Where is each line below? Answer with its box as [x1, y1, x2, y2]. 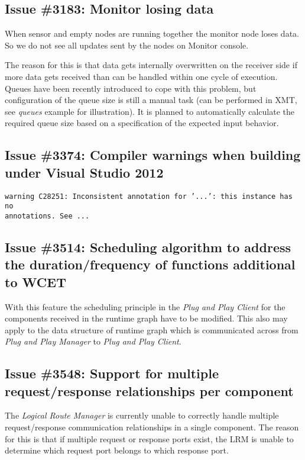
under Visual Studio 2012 [5, 163, 164, 181]
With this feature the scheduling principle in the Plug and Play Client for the [5, 300, 285, 313]
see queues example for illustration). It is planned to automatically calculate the [5, 105, 294, 117]
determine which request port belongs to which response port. [5, 444, 229, 456]
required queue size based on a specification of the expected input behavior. [5, 117, 279, 129]
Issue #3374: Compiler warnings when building [5, 146, 301, 164]
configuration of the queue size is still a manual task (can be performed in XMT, [5, 94, 297, 106]
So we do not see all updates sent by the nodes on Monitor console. [5, 38, 249, 51]
